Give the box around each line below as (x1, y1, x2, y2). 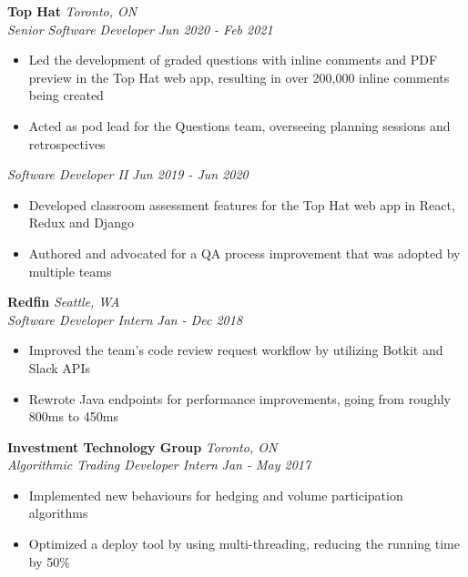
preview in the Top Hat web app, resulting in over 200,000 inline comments (28, 67, 450, 86)
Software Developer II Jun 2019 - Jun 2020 (7, 165, 249, 184)
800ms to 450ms (28, 407, 118, 426)
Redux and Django (28, 213, 134, 232)
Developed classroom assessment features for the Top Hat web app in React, (28, 195, 455, 214)
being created (28, 86, 104, 105)
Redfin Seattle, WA (7, 292, 120, 311)
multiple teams (28, 261, 112, 280)
